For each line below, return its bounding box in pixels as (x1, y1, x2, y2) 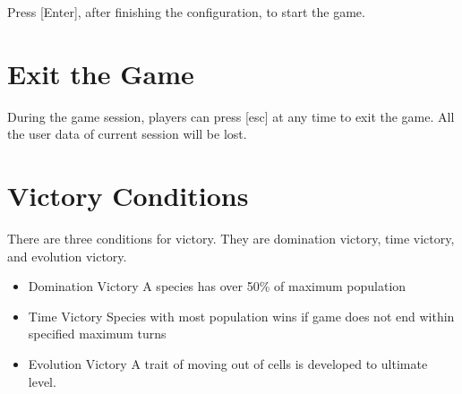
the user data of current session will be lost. (7, 124, 247, 143)
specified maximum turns (28, 324, 167, 343)
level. (28, 372, 56, 390)
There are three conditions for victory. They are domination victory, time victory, (7, 229, 455, 248)
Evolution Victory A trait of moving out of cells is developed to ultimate (28, 355, 428, 373)
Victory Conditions (7, 177, 249, 214)
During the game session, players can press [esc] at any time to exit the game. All (7, 107, 455, 125)
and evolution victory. (7, 246, 127, 265)
